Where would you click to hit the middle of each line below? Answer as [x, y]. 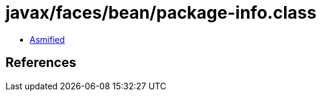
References [41, 63]
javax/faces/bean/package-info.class [161, 13]
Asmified [48, 39]
